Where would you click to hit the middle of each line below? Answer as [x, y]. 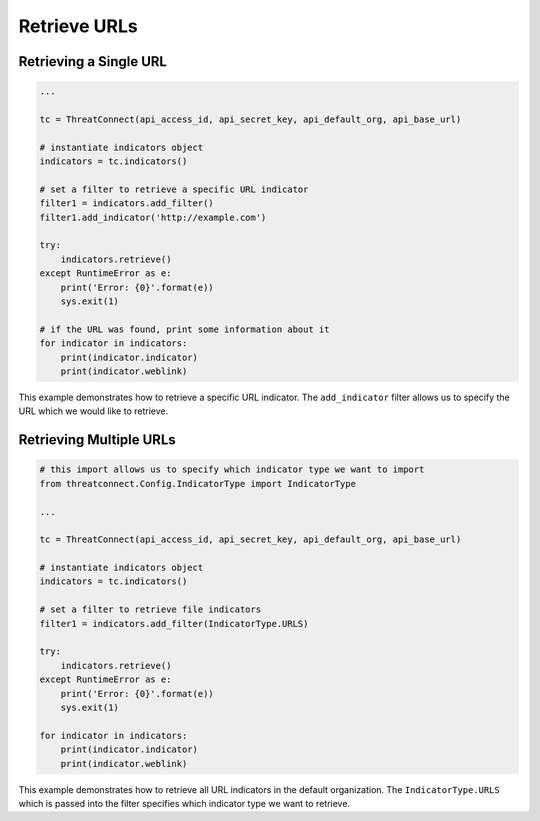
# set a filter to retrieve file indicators [150, 609]
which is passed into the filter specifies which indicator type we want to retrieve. [184, 803]
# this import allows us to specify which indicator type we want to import [232, 469]
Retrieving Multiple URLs [97, 440]
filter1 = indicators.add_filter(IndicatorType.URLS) [174, 623]
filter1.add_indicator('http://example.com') [153, 217]
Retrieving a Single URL [92, 61]
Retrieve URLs [78, 26]
